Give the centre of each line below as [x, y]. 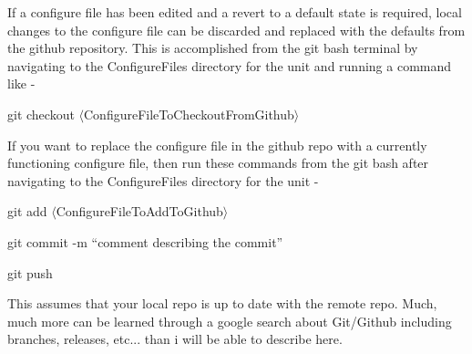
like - [21, 83]
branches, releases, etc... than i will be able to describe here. [175, 339]
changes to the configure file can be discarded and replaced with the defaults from [236, 30]
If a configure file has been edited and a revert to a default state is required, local [235, 12]
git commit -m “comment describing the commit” [145, 241]
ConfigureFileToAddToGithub [139, 211]
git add [27, 211]
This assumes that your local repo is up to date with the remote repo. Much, [222, 303]
